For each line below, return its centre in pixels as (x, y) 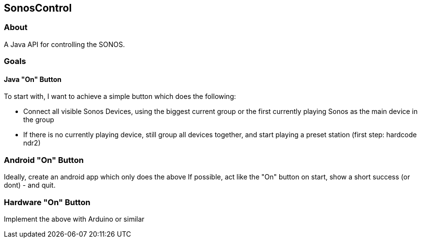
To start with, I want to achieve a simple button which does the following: (120, 97)
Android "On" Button (44, 160)
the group (39, 120)
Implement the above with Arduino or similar (74, 219)
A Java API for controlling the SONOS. (65, 44)
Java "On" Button (33, 79)
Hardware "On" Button (47, 202)
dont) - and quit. (30, 185)
